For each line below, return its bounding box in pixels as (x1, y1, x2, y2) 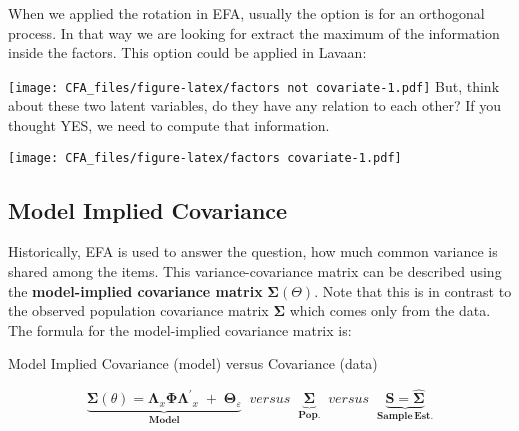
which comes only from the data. (289, 300, 491, 321)
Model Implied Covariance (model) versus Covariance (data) (8, 353, 378, 374)
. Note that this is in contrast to (314, 280, 512, 301)
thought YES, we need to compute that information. (8, 115, 330, 136)
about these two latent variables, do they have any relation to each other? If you (8, 95, 501, 116)
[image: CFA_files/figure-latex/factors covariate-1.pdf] (8, 150, 402, 165)
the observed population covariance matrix (8, 300, 269, 321)
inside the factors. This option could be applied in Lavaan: (8, 42, 367, 63)
